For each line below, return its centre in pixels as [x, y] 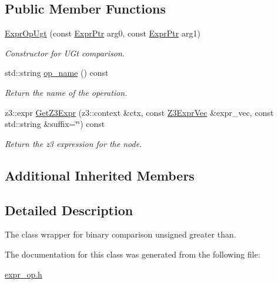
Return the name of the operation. [66, 92]
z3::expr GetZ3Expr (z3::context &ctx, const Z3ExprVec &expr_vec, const [139, 112]
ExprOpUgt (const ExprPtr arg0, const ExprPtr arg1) [103, 33]
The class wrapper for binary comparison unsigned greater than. [120, 234]
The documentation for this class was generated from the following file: [133, 254]
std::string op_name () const [57, 73]
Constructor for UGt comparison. [65, 53]
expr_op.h [24, 274]
